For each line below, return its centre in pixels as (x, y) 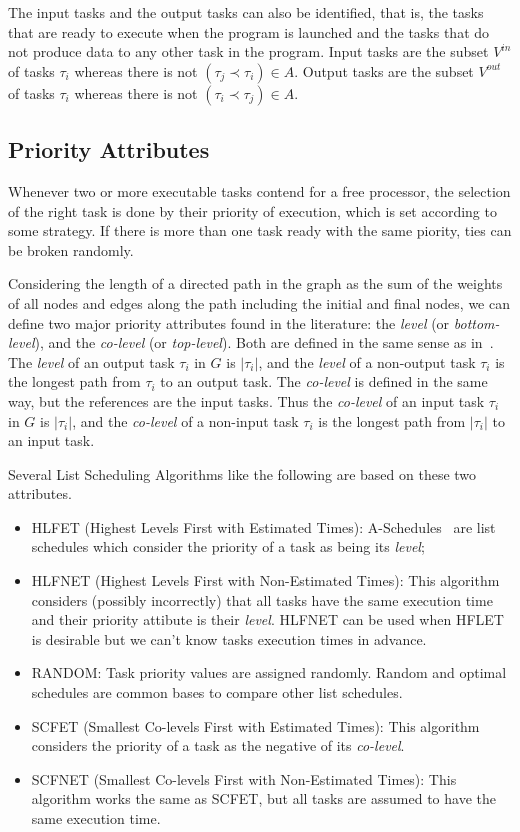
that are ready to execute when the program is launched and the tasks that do (249, 31)
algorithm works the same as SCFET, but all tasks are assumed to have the (263, 798)
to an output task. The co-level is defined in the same (324, 381)
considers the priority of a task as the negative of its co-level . (218, 745)
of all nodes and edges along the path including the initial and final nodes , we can (259, 302)
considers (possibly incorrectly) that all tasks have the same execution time (262, 599)
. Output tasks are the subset (384, 70)
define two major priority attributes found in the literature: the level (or (229, 322)
